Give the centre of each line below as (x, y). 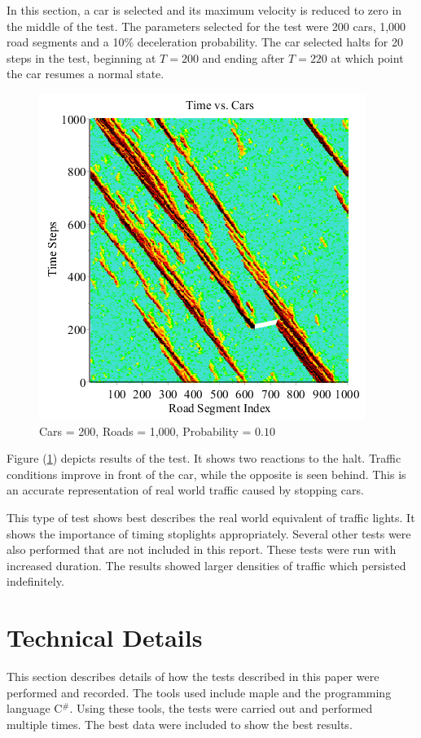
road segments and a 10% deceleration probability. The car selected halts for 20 (205, 42)
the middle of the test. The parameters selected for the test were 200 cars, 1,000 (206, 26)
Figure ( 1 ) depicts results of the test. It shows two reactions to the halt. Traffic (204, 458)
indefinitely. (35, 581)
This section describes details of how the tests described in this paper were (193, 676)
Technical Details (105, 637)
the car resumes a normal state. (86, 74)
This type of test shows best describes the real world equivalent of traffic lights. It (211, 517)
